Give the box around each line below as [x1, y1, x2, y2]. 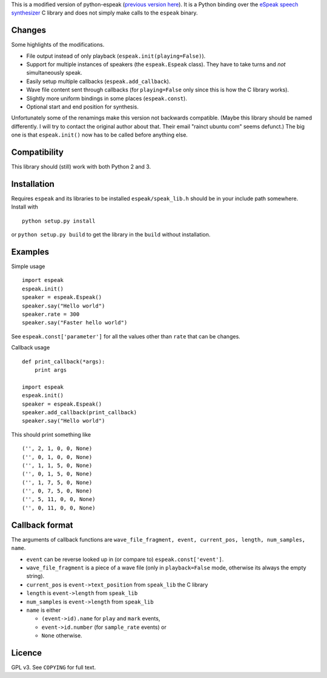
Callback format [11, 520, 73, 530]
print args [34, 367, 67, 373]
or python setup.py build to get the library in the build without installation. [11, 231, 211, 238]
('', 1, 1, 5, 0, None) [22, 462, 93, 469]
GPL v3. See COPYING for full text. [11, 663, 96, 671]
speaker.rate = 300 [22, 311, 80, 318]
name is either [26, 606, 61, 614]
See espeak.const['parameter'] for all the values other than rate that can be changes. [11, 332, 240, 340]
